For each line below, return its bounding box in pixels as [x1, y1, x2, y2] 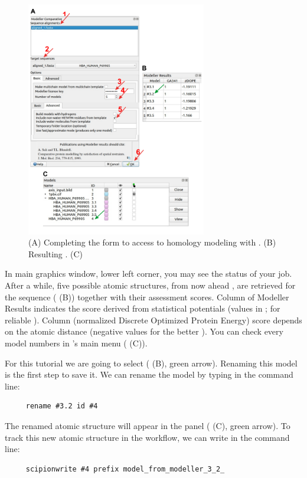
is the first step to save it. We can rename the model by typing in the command [5, 368, 293, 381]
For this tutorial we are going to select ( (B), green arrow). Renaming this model [5, 356, 298, 369]
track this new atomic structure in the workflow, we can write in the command [5, 431, 290, 443]
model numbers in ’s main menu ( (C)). [5, 336, 148, 349]
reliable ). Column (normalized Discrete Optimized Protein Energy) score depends [5, 313, 302, 326]
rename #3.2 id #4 [25, 402, 98, 411]
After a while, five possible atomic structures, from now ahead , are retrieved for [5, 279, 296, 292]
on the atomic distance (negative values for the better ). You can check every [5, 325, 283, 338]
